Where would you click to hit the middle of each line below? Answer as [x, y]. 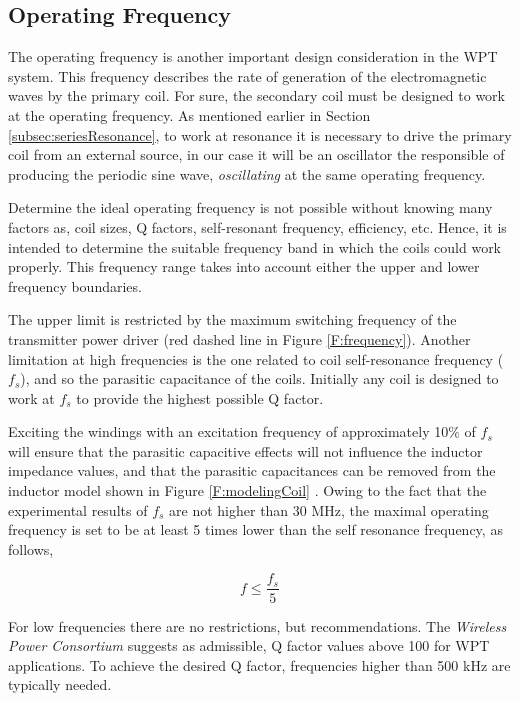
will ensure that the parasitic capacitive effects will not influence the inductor [245, 450]
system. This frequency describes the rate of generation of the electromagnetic [247, 75]
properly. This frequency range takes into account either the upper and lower [244, 266]
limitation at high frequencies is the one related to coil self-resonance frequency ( [256, 358]
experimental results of [78, 509]
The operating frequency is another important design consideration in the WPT [253, 56]
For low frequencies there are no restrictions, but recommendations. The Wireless [257, 625]
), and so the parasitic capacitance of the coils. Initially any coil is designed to [259, 378]
